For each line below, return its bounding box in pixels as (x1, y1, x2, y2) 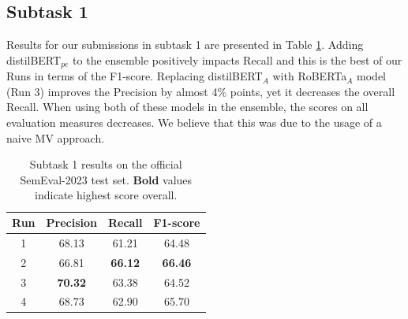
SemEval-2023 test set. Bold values (20, 171, 193, 187)
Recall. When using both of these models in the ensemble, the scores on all (6, 98, 369, 115)
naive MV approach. (6, 129, 105, 146)
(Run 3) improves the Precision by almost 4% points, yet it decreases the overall (6, 83, 395, 99)
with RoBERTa (272, 68, 347, 84)
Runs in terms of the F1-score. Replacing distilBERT (6, 68, 263, 84)
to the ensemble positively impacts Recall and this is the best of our (73, 51, 402, 68)
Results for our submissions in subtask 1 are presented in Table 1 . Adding (6, 36, 364, 53)
